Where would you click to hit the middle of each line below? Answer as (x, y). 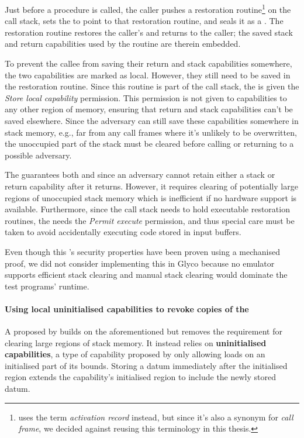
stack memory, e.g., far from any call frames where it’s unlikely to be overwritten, (151, 132)
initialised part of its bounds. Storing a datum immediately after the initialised (146, 365)
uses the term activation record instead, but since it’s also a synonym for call (156, 417)
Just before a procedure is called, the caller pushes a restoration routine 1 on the (148, 8)
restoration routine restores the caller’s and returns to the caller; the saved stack (149, 32)
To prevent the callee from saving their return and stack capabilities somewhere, (148, 63)
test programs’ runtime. (47, 286)
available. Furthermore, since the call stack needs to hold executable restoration (147, 209)
